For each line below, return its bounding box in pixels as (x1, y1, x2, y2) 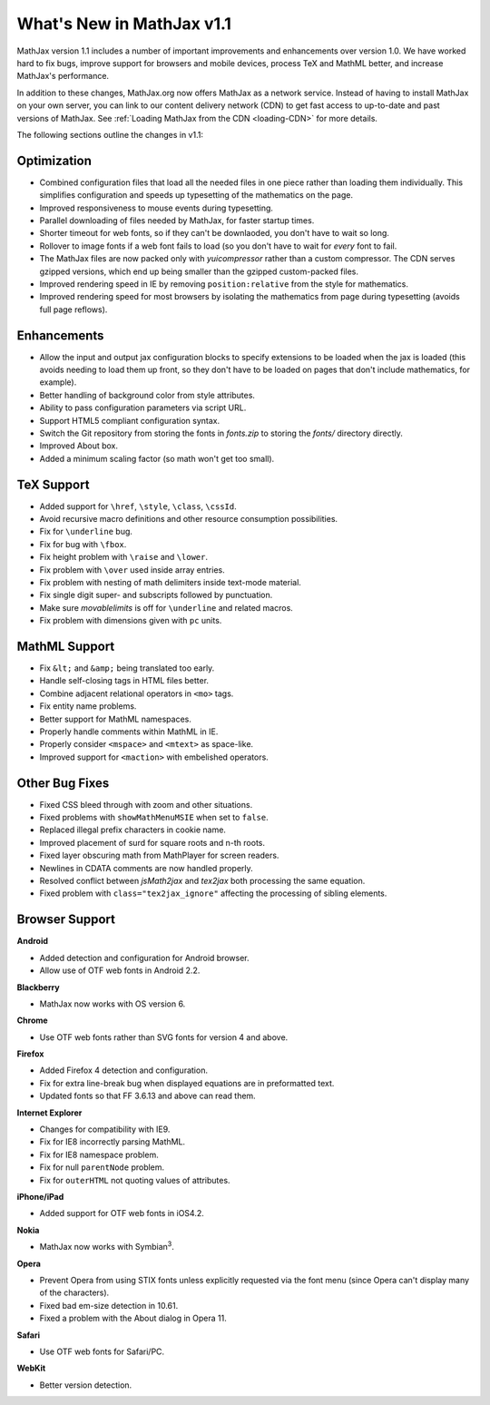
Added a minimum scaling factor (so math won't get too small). (39, 453, 275, 464)
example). (39, 377, 77, 388)
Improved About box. (39, 440, 118, 451)
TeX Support (16, 477, 90, 492)
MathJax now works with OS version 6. (39, 998, 186, 1009)
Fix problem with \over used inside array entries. (39, 564, 226, 575)
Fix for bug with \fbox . (39, 538, 127, 549)
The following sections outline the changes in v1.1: (16, 129, 204, 140)
